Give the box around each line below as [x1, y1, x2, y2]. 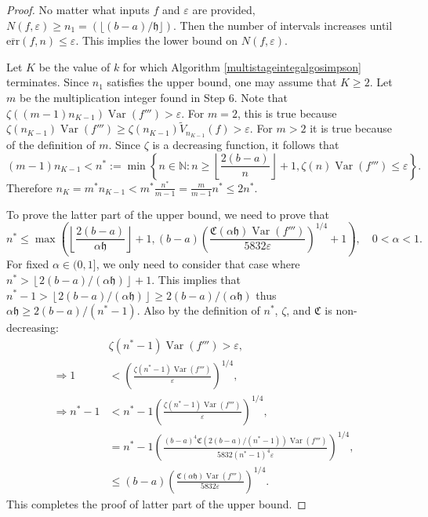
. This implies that [151, 271, 241, 287]
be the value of [38, 58, 111, 75]
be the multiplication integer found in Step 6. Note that [19, 89, 288, 105]
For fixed [6, 256, 49, 272]
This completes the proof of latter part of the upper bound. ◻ [6, 495, 306, 512]
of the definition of [6, 137, 96, 153]
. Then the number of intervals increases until [172, 16, 393, 33]
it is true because [310, 120, 392, 137]
